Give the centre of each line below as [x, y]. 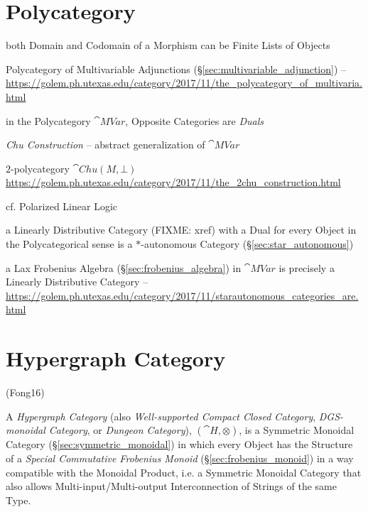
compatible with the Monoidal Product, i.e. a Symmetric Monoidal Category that [184, 472]
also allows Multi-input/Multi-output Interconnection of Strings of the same [171, 486]
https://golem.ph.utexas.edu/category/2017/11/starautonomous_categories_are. [182, 295]
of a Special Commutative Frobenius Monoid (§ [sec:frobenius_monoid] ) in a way [180, 458]
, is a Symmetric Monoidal [297, 430]
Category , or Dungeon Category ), [120, 430]
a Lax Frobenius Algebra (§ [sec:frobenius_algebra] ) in [124, 267]
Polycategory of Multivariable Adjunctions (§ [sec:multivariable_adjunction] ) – [176, 69]
